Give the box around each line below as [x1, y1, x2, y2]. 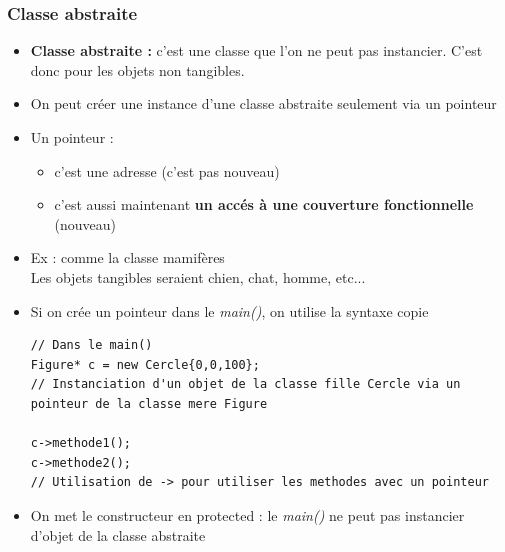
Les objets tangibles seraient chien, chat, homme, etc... [30, 266, 366, 287]
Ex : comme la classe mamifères [30, 247, 225, 268]
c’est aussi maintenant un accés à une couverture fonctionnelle [54, 194, 474, 215]
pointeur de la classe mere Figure [30, 396, 268, 411]
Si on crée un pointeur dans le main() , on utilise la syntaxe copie [30, 300, 429, 321]
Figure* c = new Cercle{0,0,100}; [30, 357, 260, 372]
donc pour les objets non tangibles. [30, 59, 245, 80]
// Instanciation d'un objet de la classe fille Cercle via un [30, 377, 461, 392]
